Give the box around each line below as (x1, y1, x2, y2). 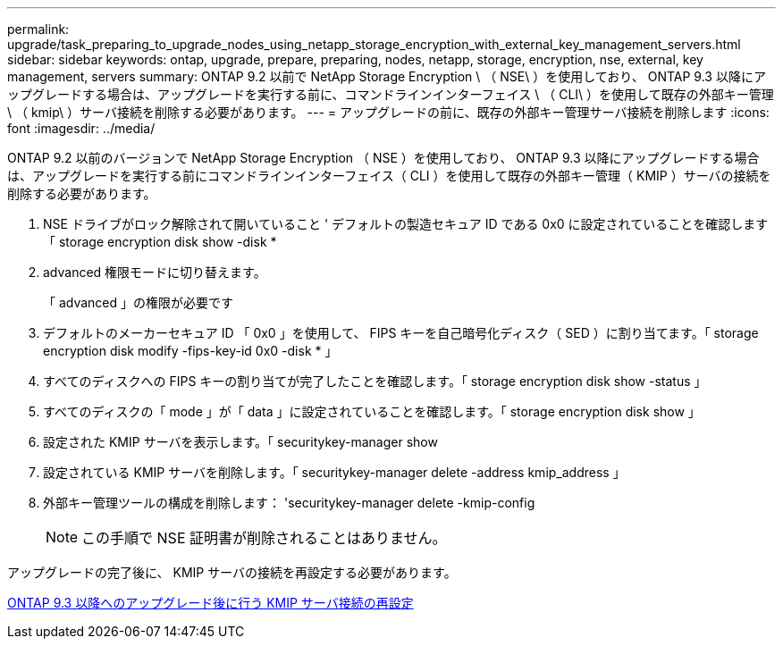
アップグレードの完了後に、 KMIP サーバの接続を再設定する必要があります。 (7, 565, 457, 580)
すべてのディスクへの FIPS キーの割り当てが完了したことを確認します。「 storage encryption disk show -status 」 (43, 373, 707, 389)
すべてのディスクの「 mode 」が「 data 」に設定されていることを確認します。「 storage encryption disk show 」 (43, 404, 701, 419)
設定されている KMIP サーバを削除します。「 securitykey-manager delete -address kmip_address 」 (43, 465, 626, 480)
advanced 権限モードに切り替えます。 (43, 264, 266, 280)
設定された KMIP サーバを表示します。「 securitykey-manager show (43, 434, 438, 449)
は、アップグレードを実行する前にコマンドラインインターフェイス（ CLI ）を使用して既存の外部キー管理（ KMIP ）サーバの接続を (7, 168, 771, 183)
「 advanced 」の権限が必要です (43, 295, 234, 310)
